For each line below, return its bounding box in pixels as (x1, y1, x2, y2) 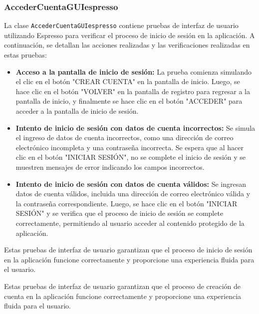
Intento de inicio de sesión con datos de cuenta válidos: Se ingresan (15, 178, 247, 189)
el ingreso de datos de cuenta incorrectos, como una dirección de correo (15, 132, 234, 143)
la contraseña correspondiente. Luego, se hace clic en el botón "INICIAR (15, 198, 238, 208)
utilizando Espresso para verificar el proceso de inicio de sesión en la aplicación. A (4, 30, 255, 40)
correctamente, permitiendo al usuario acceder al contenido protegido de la (15, 217, 245, 228)
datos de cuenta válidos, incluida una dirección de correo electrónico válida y (15, 188, 251, 199)
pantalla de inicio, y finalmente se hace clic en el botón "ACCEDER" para (15, 96, 243, 106)
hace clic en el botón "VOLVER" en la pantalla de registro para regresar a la (15, 86, 250, 96)
